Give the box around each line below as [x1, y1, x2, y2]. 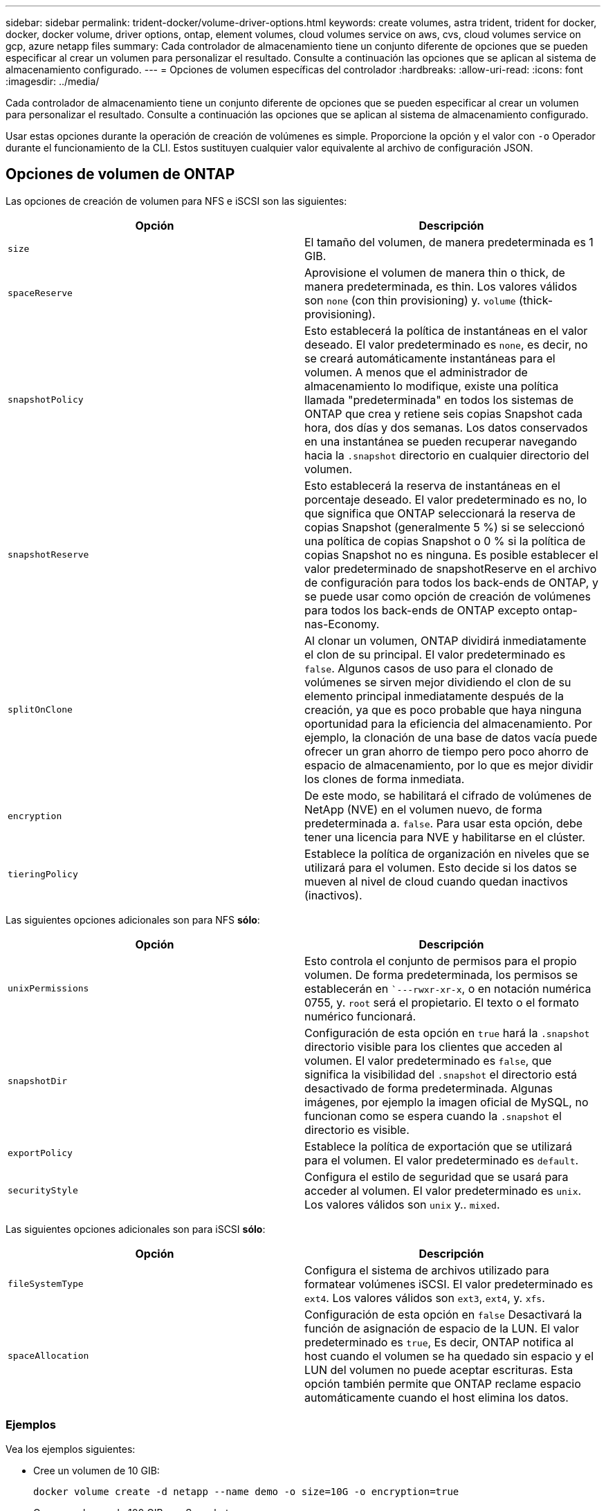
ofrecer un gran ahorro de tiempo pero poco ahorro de [304, 744, 589, 758]
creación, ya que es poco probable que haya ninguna [304, 702, 582, 717]
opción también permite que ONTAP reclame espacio [304, 1376, 581, 1391]
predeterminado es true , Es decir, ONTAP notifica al [304, 1335, 574, 1349]
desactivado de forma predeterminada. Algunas [304, 1081, 553, 1095]
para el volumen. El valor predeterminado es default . [304, 1153, 579, 1167]
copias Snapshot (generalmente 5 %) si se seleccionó [304, 520, 585, 534]
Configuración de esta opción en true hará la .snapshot [304, 1025, 590, 1040]
